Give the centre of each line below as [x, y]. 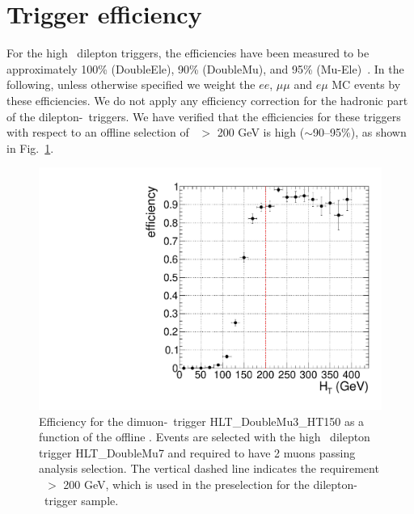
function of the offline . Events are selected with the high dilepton [205, 437]
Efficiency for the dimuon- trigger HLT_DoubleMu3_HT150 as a [202, 421]
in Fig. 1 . [30, 147]
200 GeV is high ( [261, 132]
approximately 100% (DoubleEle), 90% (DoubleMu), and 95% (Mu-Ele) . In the [205, 68]
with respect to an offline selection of [98, 132]
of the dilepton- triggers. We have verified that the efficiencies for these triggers [204, 116]
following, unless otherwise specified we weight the [131, 84]
